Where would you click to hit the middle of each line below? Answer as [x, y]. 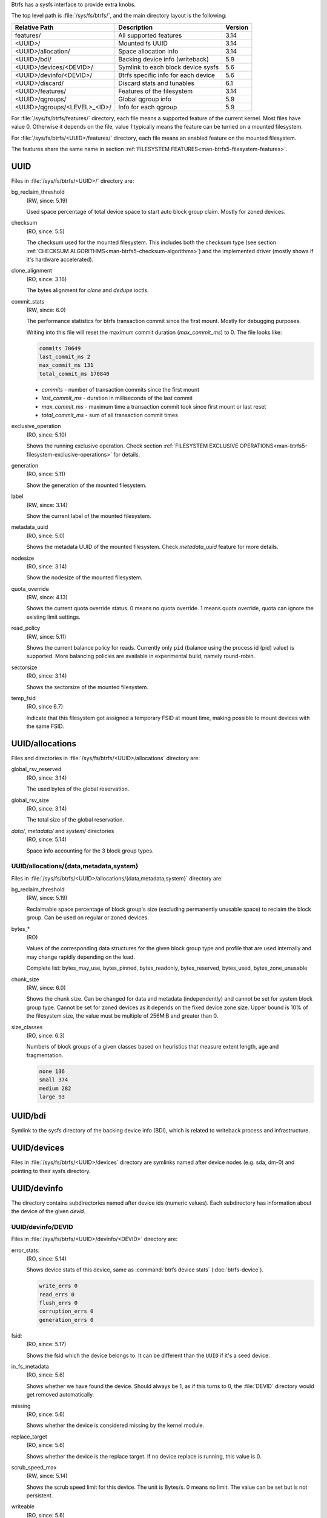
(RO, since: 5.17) [46, 1344]
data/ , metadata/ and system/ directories [63, 831]
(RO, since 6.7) [45, 707]
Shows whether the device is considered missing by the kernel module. [115, 1425]
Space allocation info [148, 51]
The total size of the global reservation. [75, 820]
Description [136, 27]
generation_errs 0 [66, 1320]
